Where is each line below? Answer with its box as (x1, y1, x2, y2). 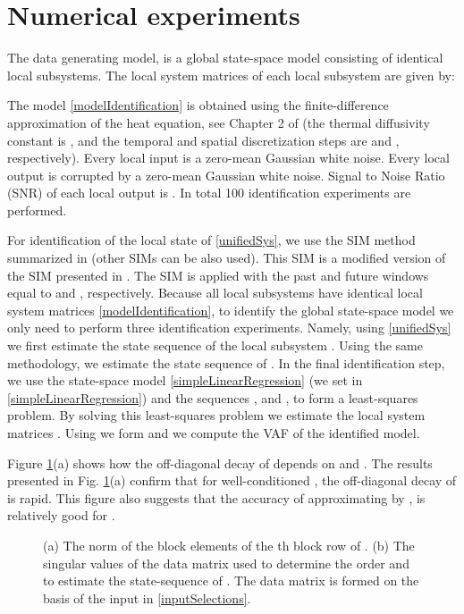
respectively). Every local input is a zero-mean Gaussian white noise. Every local (7, 148, 450, 167)
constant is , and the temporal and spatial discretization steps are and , (7, 130, 400, 149)
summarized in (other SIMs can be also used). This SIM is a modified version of (7, 248, 446, 267)
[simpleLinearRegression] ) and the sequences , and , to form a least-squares (7, 388, 418, 407)
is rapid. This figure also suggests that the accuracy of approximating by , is (7, 488, 426, 507)
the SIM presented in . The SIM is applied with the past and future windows (7, 265, 429, 284)
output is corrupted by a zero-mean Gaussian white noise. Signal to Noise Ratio (7, 165, 445, 184)
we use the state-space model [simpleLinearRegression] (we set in (7, 371, 363, 390)
